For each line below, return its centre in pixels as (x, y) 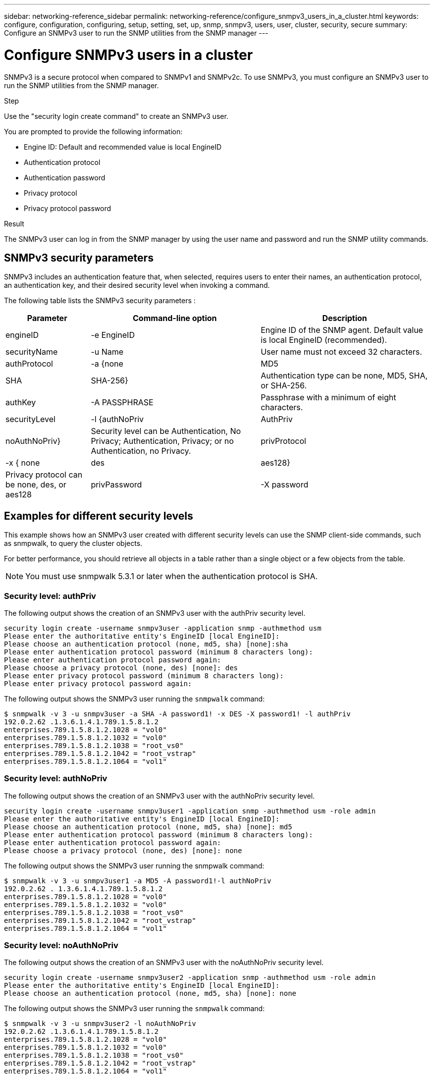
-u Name (107, 352)
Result (14, 223)
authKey (21, 403)
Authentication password (65, 177)
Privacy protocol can (44, 475)
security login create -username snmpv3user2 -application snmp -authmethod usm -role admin (190, 978)
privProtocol (283, 441)
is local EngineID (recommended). (324, 340)
